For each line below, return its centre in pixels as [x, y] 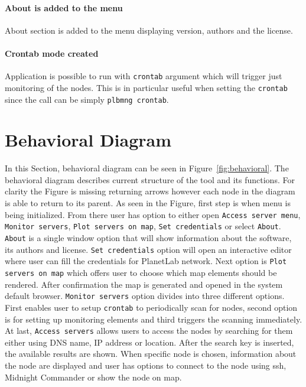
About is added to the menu [64, 7]
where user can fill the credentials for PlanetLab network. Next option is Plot [146, 261]
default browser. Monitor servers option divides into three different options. [145, 296]
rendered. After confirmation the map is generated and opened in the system [144, 284]
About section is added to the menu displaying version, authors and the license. [149, 30]
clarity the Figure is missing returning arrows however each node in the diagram [150, 191]
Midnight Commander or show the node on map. [93, 377]
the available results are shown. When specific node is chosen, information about [151, 354]
